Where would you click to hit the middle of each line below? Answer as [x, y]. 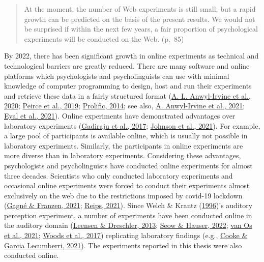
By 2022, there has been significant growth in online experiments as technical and [131, 56]
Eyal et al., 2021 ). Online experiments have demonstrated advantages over [120, 115]
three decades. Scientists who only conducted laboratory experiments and [119, 175]
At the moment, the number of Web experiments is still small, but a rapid [140, 9]
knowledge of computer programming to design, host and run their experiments [128, 86]
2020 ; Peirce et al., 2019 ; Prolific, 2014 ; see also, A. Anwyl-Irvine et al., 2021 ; [125, 106]
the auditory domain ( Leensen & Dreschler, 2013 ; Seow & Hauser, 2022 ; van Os [128, 225]
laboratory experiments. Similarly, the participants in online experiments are [124, 145]
